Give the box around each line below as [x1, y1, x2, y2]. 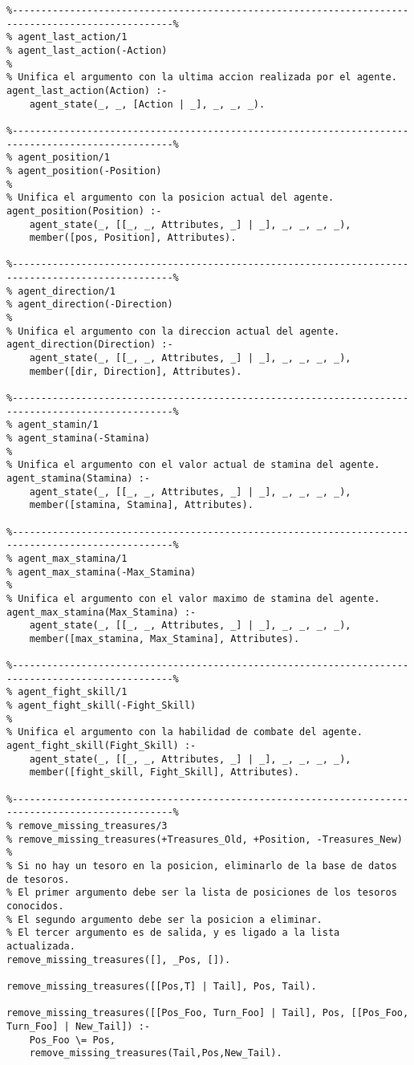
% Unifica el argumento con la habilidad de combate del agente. [6, 726, 363, 738]
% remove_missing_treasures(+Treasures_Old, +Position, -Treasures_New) [6, 833, 403, 845]
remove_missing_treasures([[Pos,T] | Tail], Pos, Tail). [6, 980, 317, 992]
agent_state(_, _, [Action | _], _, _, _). [29, 98, 266, 110]
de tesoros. [6, 873, 70, 885]
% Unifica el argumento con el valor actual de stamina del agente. [6, 459, 380, 471]
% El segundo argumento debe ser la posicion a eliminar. [6, 913, 323, 925]
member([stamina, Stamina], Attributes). [29, 499, 254, 511]
